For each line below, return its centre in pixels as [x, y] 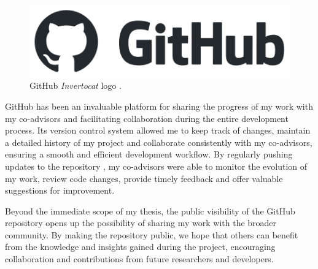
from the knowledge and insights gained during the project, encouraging [140, 247]
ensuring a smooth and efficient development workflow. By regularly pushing [149, 154]
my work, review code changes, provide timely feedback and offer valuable [144, 178]
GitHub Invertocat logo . [76, 85]
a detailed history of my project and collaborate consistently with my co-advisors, [159, 142]
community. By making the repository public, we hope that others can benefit [152, 234]
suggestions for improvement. [60, 190]
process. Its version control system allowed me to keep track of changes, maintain [158, 130]
